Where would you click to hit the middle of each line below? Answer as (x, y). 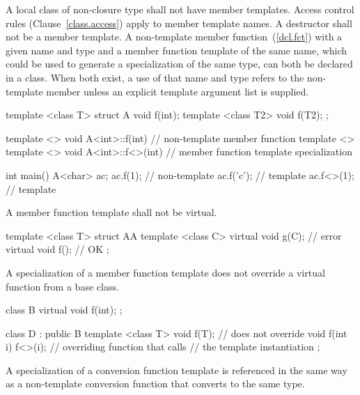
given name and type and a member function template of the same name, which (177, 50)
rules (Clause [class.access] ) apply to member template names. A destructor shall (179, 23)
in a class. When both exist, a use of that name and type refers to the (155, 77)
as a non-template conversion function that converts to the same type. (155, 384)
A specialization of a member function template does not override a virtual (165, 272)
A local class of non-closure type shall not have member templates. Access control (180, 9)
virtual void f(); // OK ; (57, 249)
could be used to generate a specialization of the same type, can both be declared (179, 64)
